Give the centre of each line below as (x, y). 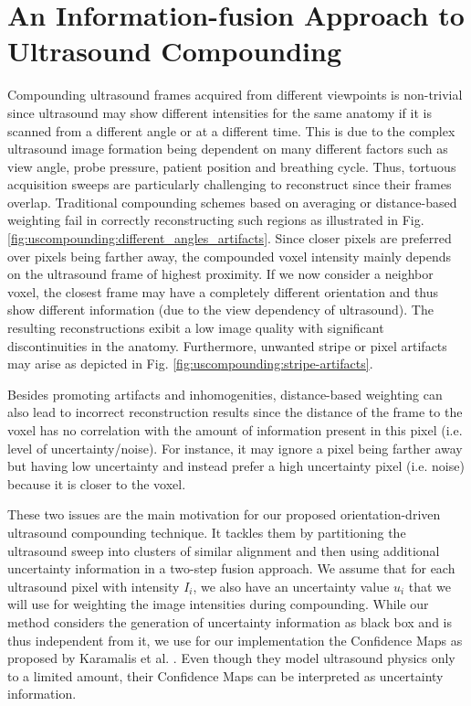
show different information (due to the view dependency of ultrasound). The (220, 310)
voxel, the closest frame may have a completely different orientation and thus (223, 291)
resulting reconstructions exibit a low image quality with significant (196, 328)
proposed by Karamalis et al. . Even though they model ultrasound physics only (231, 658)
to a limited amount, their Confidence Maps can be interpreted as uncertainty (225, 675)
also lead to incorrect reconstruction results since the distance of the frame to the (235, 412)
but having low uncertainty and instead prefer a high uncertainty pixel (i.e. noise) (236, 466)
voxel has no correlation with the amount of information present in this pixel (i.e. (235, 430)
